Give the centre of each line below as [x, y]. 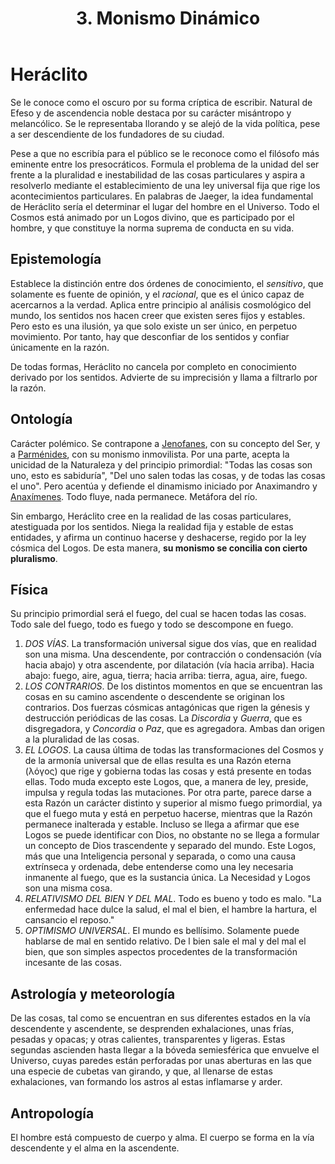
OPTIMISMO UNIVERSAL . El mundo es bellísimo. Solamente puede [162, 931]
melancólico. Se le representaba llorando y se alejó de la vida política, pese [165, 123]
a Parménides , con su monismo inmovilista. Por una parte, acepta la [150, 454]
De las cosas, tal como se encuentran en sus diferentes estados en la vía [160, 1018]
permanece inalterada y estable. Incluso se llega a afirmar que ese [162, 824]
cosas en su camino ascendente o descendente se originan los [154, 697]
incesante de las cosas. [73, 963]
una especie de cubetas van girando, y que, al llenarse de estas [141, 1071]
